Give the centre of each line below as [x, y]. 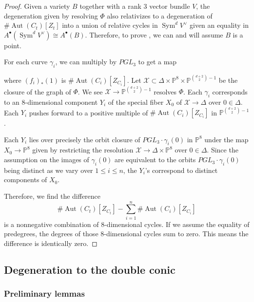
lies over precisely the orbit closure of [85, 139]
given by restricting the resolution [83, 150]
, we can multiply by [86, 62]
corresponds [230, 91]
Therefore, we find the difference [52, 196]
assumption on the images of [47, 160]
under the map [226, 139]
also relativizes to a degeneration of [160, 15]
